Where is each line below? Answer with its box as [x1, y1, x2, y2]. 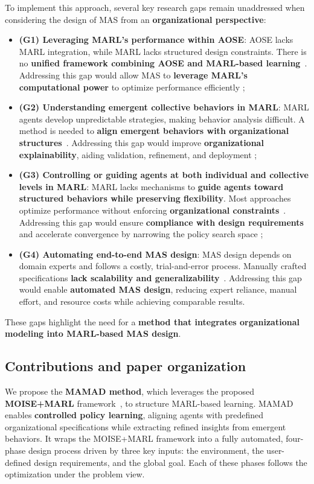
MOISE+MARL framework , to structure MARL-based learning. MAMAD [5, 396, 293, 409]
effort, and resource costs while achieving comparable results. [19, 295, 245, 308]
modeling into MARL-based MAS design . [5, 327, 181, 340]
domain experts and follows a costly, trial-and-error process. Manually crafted [19, 260, 307, 272]
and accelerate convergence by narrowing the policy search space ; [19, 228, 263, 240]
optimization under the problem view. [5, 468, 145, 480]
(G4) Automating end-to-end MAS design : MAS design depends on [19, 247, 292, 260]
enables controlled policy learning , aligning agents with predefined [5, 409, 264, 421]
